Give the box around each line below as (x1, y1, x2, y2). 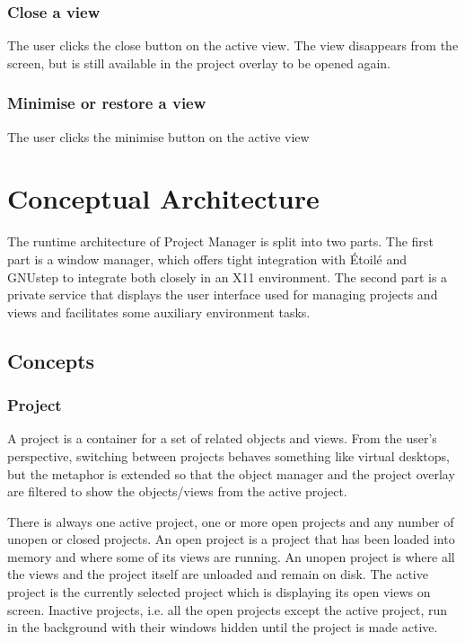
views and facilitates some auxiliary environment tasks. (7, 302, 311, 321)
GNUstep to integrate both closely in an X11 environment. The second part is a (7, 267, 448, 286)
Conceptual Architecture (7, 180, 320, 217)
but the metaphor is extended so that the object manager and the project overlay (7, 464, 455, 483)
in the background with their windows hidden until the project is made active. (7, 618, 438, 637)
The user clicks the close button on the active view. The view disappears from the (7, 36, 459, 55)
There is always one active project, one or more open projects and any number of (7, 512, 454, 531)
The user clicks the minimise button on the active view (7, 127, 310, 146)
